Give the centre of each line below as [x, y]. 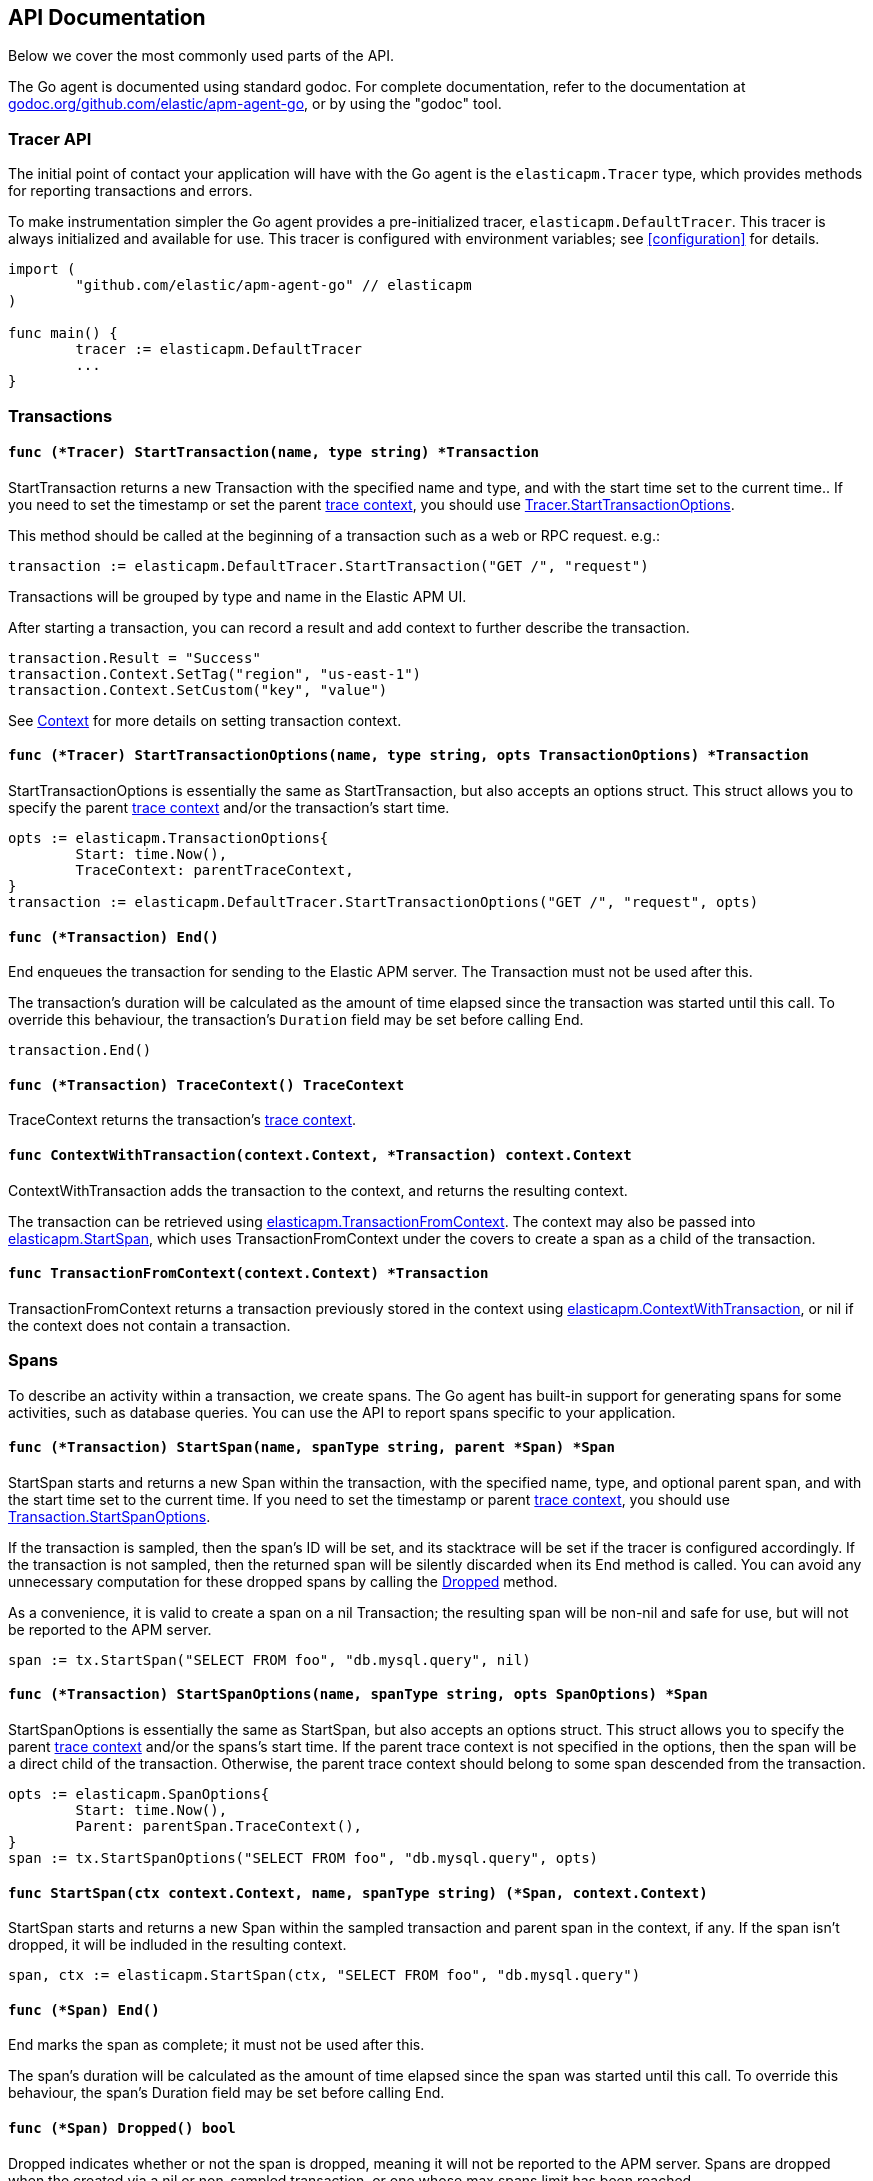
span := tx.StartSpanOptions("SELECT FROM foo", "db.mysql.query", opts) [303, 1858]
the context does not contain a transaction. [149, 1325]
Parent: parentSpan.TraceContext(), [219, 1826]
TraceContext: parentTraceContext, [214, 869]
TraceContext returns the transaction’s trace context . [182, 1120]
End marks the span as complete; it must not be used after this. [216, 2045]
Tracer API [50, 138]
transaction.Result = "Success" [134, 657]
